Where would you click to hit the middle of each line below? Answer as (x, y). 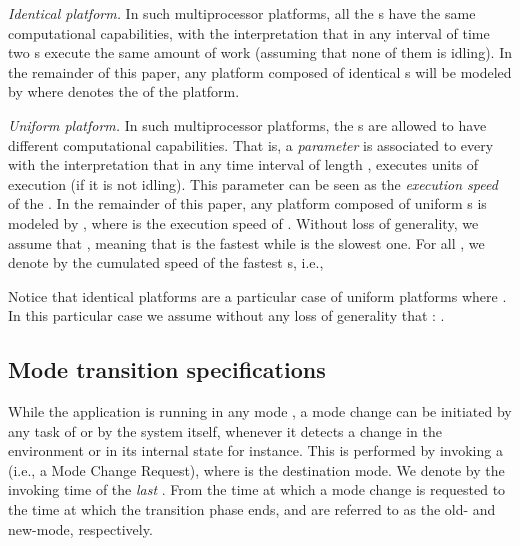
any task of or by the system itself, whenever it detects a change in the (225, 430)
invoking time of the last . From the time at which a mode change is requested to (257, 489)
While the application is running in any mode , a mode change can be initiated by (260, 411)
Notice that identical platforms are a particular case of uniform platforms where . (257, 295)
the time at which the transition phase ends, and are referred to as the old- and (252, 509)
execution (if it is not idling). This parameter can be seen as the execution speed (253, 183)
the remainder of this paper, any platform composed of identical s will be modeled (260, 71)
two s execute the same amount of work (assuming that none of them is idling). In (260, 52)
